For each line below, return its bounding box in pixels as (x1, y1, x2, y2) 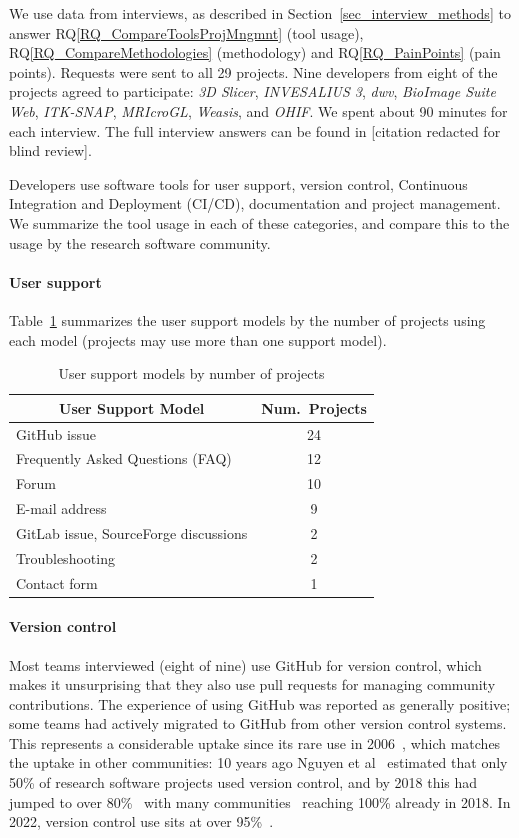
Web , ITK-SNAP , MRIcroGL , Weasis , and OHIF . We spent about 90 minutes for (9, 100, 508, 121)
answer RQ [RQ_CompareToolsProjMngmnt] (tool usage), (9, 22, 364, 43)
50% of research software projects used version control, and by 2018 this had (9, 772, 478, 793)
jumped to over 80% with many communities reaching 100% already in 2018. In (9, 791, 511, 812)
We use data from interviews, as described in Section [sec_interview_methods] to (9, 3, 511, 23)
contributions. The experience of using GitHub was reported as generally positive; (9, 693, 511, 714)
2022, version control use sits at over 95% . (9, 811, 274, 832)
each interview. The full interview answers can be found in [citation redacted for (9, 120, 501, 141)
